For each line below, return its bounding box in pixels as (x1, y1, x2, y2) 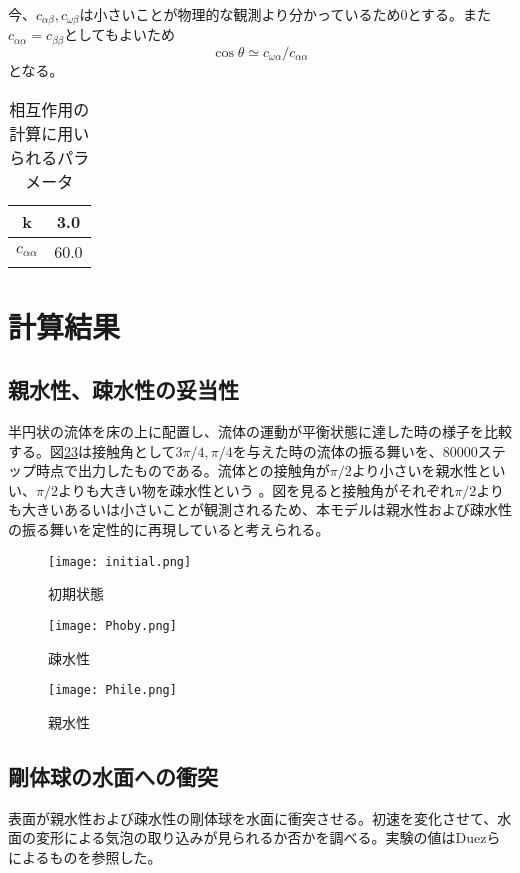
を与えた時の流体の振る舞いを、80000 (232, 440, 478, 461)
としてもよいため (64, 24, 175, 45)
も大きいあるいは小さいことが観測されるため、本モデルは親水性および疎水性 (8, 499, 512, 520)
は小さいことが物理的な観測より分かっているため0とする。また (79, 4, 491, 24)
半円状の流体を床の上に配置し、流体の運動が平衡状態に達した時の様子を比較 (8, 421, 512, 442)
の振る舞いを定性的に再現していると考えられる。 (8, 519, 330, 540)
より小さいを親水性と (351, 460, 492, 481)
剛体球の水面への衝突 (8, 760, 218, 791)
